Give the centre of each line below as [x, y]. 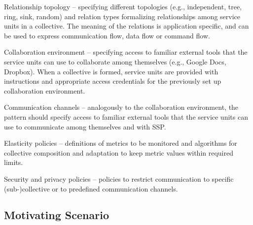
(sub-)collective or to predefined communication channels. [91, 188]
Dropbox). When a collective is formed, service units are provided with [111, 71]
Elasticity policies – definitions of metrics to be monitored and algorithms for [121, 143]
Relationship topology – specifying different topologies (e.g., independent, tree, [123, 6]
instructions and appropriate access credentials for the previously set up [113, 81]
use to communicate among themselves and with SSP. [85, 126]
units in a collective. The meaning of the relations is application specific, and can [126, 26]
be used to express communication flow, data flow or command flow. [107, 35]
